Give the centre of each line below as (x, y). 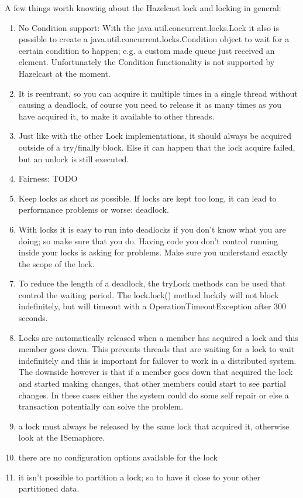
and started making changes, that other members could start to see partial (152, 383)
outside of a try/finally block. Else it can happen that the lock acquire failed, (157, 147)
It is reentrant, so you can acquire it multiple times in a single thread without (158, 93)
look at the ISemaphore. (62, 437)
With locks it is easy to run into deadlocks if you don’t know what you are (152, 229)
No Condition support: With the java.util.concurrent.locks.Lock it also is (149, 27)
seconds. (33, 318)
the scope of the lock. (57, 263)
